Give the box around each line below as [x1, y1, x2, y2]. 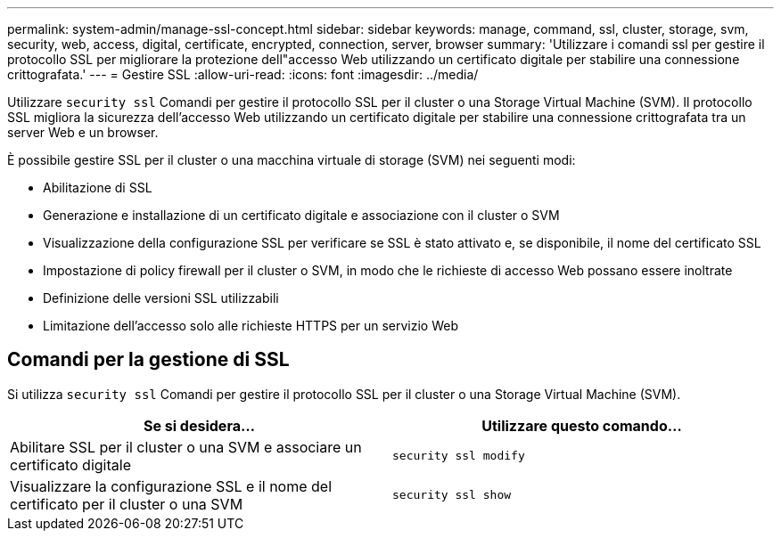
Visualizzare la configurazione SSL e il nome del [10, 477, 333, 495]
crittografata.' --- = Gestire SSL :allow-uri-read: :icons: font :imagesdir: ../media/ [7, 67, 479, 82]
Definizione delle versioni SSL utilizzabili [43, 290, 279, 306]
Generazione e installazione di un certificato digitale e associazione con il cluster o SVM [43, 208, 560, 223]
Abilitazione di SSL [43, 180, 152, 195]
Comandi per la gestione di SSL [7, 348, 290, 371]
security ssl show [392, 488, 512, 502]
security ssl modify [392, 449, 525, 463]
